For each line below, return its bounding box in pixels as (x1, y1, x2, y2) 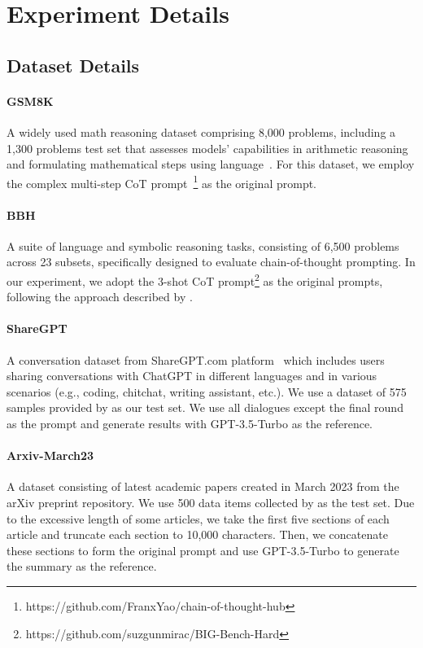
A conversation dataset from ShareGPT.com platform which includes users (7, 351, 385, 368)
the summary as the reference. (7, 558, 157, 575)
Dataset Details (7, 52, 140, 77)
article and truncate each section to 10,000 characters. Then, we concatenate (7, 526, 388, 543)
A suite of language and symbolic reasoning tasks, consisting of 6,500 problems (7, 237, 399, 254)
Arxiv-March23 (7, 447, 94, 464)
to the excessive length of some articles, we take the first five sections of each (7, 510, 390, 527)
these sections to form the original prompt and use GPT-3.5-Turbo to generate (7, 541, 399, 558)
